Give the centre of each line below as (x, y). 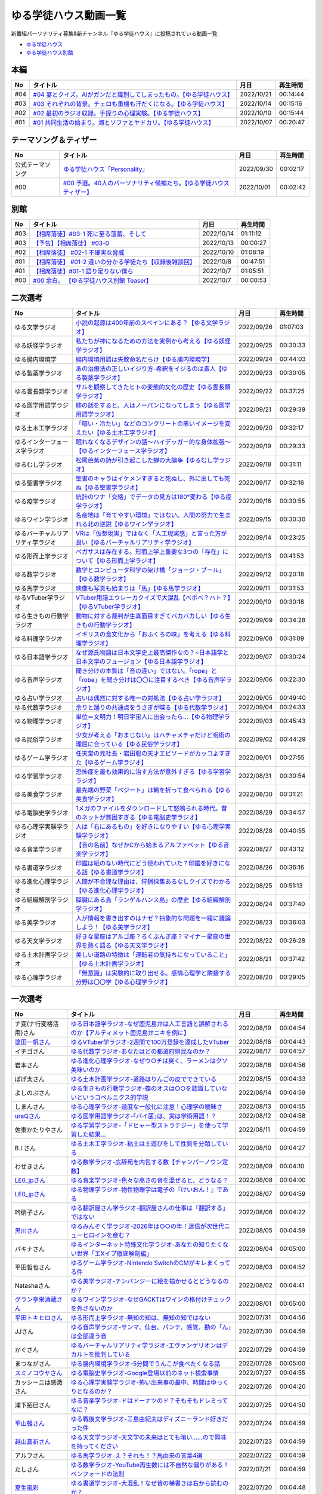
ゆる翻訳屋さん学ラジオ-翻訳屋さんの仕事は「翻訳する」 (150, 1208)
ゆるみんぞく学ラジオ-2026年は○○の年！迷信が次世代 (148, 1226)
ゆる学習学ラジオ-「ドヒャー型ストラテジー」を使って (147, 1125)
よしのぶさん (32, 1093)
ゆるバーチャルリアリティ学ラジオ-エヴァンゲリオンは (146, 1346)
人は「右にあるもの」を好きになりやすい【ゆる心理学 (150, 826)
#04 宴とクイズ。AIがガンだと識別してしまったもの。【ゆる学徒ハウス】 (133, 94)
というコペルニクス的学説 (112, 1098)
